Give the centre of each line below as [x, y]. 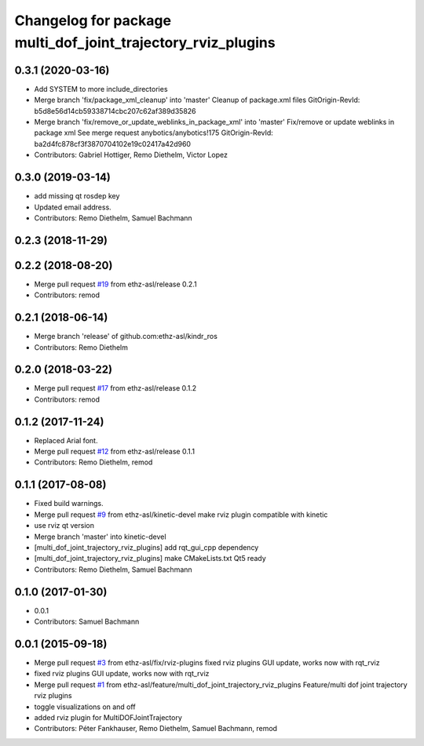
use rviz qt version [64, 526]
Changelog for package [93, 20]
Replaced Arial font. [66, 440]
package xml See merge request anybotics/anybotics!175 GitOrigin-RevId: [154, 133]
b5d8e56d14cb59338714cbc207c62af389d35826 [115, 111]
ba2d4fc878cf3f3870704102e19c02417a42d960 [113, 144]
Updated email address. [73, 207]
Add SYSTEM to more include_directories [101, 89]
